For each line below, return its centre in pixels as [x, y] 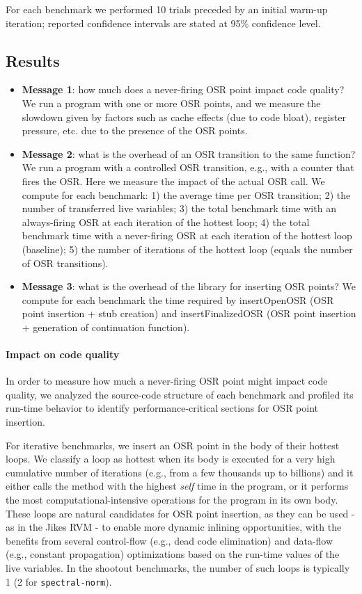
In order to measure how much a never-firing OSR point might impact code [167, 381]
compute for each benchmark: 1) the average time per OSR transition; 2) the [186, 194]
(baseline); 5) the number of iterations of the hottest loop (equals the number [187, 249]
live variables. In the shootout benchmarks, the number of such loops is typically [178, 568]
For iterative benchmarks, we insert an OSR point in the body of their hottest [173, 445]
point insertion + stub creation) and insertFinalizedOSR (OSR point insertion [189, 313]
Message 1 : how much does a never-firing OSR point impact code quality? [183, 89]
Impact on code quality [63, 354]
